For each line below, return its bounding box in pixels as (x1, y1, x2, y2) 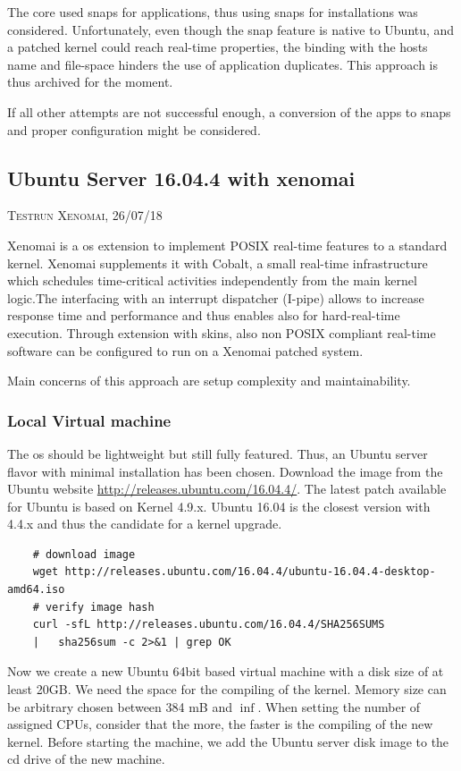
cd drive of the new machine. (7, 750, 165, 768)
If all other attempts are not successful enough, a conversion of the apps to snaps (7, 102, 451, 121)
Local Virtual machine (7, 409, 172, 431)
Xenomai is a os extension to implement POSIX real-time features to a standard (7, 235, 448, 254)
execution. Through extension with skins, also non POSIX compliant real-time (7, 323, 436, 342)
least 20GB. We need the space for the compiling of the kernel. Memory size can (7, 680, 447, 699)
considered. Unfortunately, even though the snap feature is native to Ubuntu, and (7, 20, 455, 38)
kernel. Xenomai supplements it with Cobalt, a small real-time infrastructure (7, 253, 428, 272)
